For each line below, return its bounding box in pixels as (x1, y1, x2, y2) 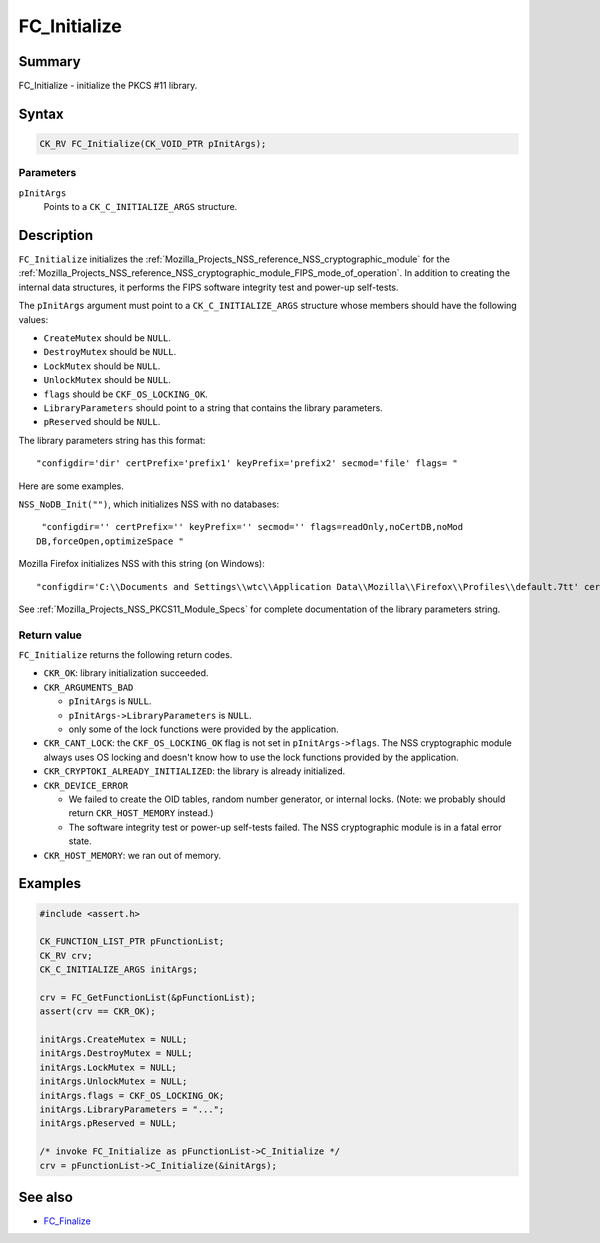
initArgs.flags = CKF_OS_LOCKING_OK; (39, 1090, 225, 1101)
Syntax (18, 105, 64, 122)
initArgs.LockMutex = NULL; (39, 1061, 177, 1073)
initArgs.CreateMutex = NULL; (39, 1034, 188, 1045)
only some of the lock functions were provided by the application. (68, 723, 339, 735)
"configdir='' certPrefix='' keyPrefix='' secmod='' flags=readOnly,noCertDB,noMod (41, 521, 464, 533)
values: (18, 313, 49, 325)
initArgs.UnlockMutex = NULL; (39, 1076, 188, 1087)
